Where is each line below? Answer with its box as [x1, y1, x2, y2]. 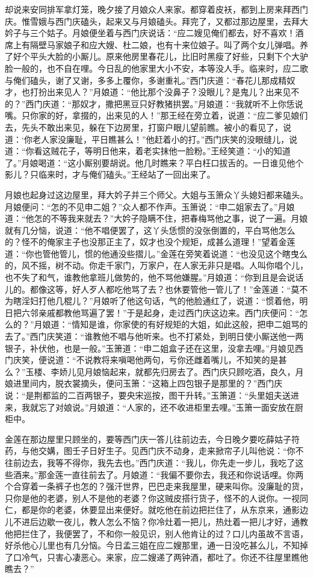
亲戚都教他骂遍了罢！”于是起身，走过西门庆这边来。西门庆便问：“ [38, 306, 300, 319]
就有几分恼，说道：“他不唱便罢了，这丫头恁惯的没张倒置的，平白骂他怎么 [5, 223, 296, 236]
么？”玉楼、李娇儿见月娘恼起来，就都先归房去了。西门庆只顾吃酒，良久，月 [5, 365, 304, 378]
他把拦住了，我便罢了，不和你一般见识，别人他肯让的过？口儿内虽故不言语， [5, 527, 308, 539]
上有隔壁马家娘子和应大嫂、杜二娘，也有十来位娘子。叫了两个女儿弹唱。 [13, 38, 300, 51]
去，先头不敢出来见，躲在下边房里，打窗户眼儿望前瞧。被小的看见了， [5, 120, 283, 133]
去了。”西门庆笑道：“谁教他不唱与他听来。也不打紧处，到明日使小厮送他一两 [5, 330, 304, 343]
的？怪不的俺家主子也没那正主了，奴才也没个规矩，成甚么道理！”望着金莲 [5, 235, 296, 248]
